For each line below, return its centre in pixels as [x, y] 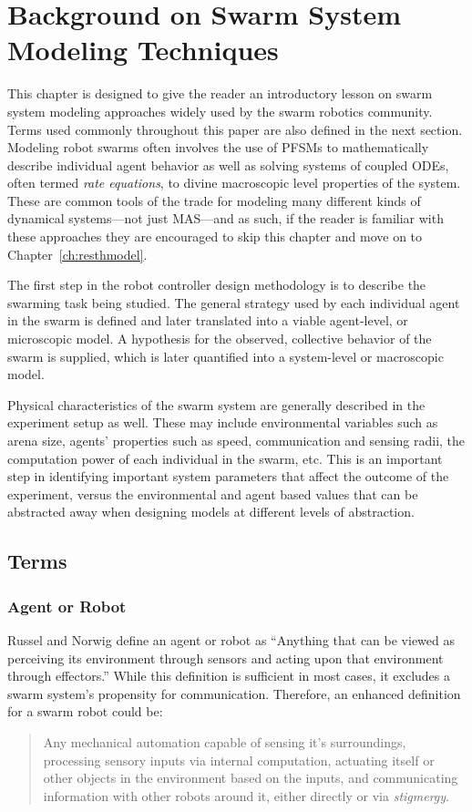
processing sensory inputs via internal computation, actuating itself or [239, 760]
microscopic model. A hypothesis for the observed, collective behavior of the [220, 339]
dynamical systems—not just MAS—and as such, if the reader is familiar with [226, 218]
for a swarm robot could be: [85, 711]
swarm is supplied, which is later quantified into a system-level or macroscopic [226, 356]
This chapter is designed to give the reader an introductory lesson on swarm [220, 93]
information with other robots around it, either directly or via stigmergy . [246, 795]
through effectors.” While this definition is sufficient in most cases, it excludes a [229, 676]
